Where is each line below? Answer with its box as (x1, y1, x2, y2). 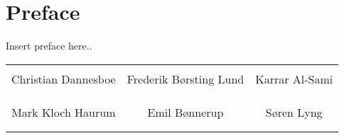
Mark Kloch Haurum (11, 103, 116, 120)
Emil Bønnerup (147, 103, 224, 120)
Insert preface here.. (6, 38, 92, 53)
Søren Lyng (265, 103, 323, 120)
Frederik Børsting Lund (127, 70, 244, 87)
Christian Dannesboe (11, 70, 116, 87)
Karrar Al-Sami (255, 70, 333, 87)
